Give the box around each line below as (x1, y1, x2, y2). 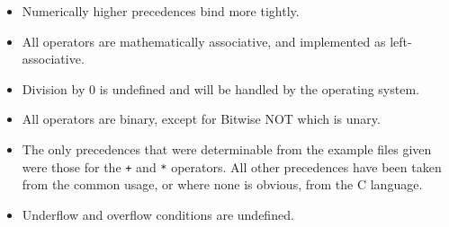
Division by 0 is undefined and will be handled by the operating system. (22, 79, 419, 98)
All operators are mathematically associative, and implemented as (22, 31, 386, 50)
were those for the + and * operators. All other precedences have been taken (22, 157, 442, 176)
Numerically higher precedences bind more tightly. (22, 2, 300, 20)
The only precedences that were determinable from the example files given (22, 139, 432, 158)
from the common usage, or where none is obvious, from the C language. (22, 175, 423, 194)
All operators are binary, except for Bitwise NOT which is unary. (22, 109, 381, 128)
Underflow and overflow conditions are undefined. (22, 205, 294, 223)
